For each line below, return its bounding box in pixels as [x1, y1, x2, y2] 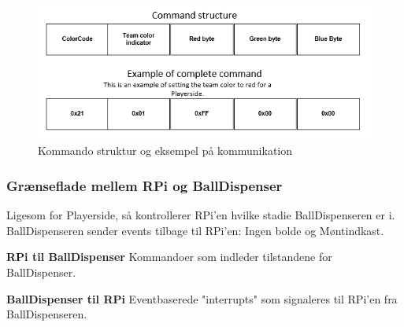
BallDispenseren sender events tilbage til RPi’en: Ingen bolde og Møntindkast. [6, 222, 384, 238]
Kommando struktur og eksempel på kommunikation [38, 142, 293, 159]
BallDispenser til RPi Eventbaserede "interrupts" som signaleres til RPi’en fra [6, 290, 398, 307]
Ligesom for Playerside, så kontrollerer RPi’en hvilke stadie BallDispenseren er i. [6, 207, 395, 223]
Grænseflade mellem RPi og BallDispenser [6, 175, 283, 195]
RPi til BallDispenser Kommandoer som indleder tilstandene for [6, 248, 332, 265]
